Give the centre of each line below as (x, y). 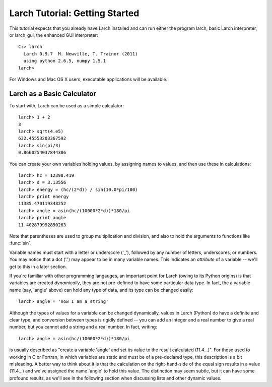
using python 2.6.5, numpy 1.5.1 (65, 61)
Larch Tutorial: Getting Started (74, 13)
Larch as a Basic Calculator (53, 93)
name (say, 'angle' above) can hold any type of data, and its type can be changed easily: (101, 290)
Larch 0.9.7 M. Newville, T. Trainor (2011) (81, 54)
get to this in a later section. (38, 267)
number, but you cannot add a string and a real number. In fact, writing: (83, 327)
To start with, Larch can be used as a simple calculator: (67, 105)
